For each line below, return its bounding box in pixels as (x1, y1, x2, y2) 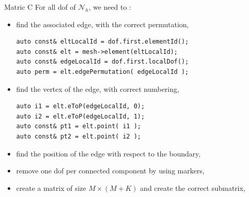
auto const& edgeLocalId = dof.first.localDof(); (16, 58, 189, 66)
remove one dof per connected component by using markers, (16, 165, 204, 176)
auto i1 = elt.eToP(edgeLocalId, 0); (16, 103, 145, 110)
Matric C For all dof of (4, 2, 76, 12)
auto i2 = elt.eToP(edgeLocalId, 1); (16, 112, 145, 120)
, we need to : (89, 2, 131, 12)
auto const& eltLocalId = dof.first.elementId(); (16, 38, 189, 46)
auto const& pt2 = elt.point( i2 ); (16, 132, 141, 140)
